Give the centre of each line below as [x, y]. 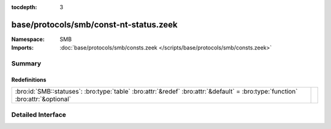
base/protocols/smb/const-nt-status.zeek [94, 24]
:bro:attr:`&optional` [43, 99]
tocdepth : [24, 7]
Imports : [22, 48]
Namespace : [28, 39]
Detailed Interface [39, 114]
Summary [26, 64]
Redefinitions [29, 79]
